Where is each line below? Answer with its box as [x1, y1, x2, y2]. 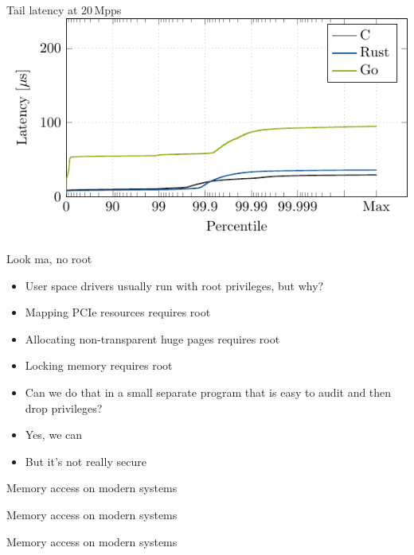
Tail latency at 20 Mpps [6, 2, 122, 17]
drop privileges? [25, 399, 103, 416]
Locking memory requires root [25, 357, 173, 374]
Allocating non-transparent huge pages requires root [25, 330, 280, 347]
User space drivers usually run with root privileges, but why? [25, 277, 324, 293]
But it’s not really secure [25, 452, 146, 469]
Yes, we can [25, 426, 83, 443]
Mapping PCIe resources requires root [25, 304, 211, 320]
